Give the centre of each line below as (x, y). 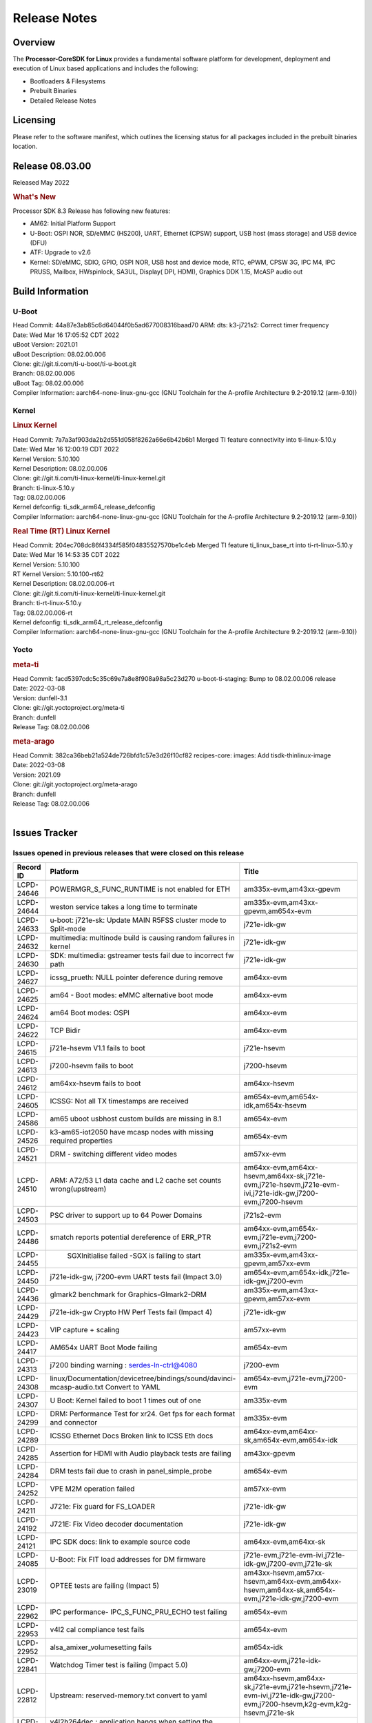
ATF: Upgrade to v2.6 (60, 252)
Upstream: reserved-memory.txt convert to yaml (128, 1695)
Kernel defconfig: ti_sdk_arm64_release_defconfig (84, 507)
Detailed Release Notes (63, 101)
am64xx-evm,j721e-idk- (282, 1660)
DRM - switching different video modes (113, 1154)
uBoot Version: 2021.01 (45, 345)
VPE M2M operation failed (92, 1489)
